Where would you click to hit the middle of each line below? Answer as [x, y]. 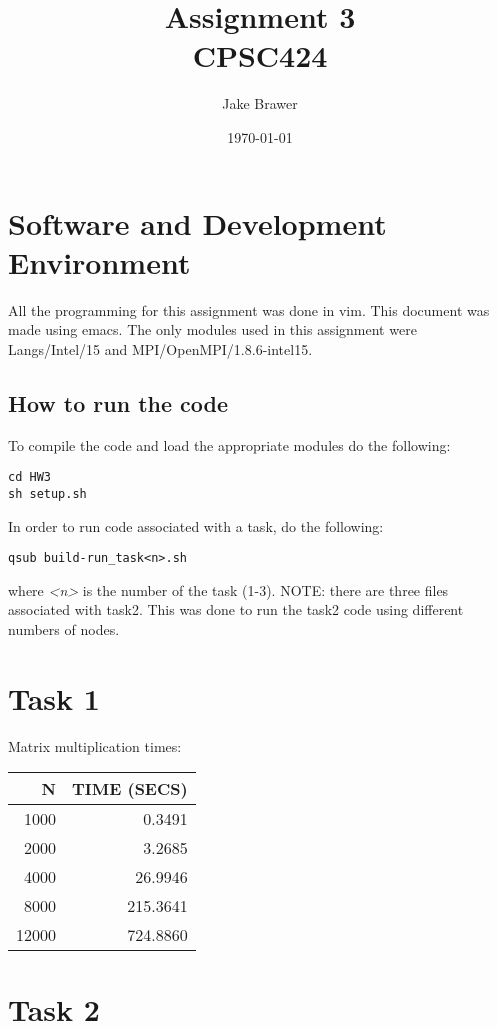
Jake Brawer [260, 103]
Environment [99, 261]
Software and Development [197, 222]
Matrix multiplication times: [95, 745]
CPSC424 [260, 55]
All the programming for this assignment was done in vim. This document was [249, 309]
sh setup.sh [47, 493]
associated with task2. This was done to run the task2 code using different [236, 609]
